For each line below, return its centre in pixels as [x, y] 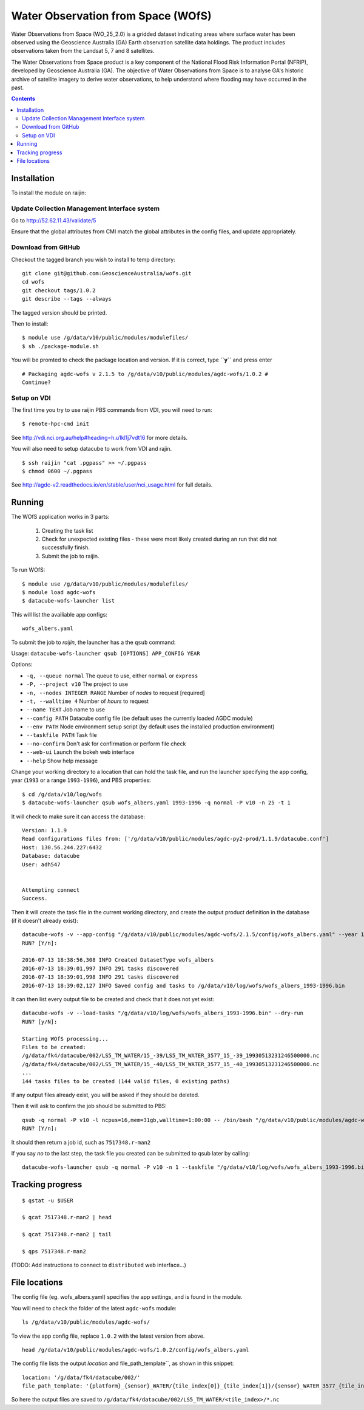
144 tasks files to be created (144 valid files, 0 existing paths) [126, 1081]
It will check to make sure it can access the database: [78, 816]
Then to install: [30, 323]
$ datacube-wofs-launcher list [69, 601]
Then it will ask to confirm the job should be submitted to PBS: [89, 1106]
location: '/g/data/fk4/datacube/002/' [81, 1377]
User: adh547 [41, 864]
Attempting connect [51, 890]
